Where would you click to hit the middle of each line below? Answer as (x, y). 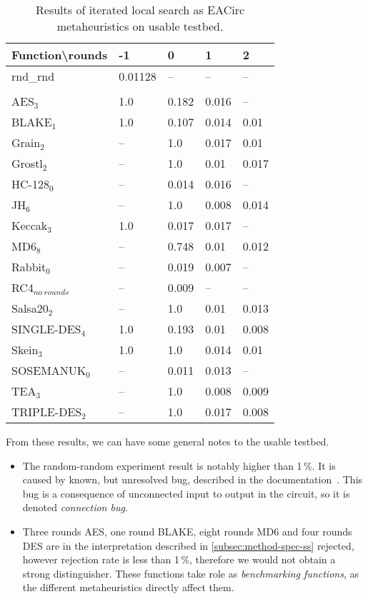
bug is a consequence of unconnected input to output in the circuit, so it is (186, 493)
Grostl (27, 163)
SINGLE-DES (46, 329)
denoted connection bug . (75, 507)
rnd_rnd (33, 76)
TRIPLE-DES (47, 412)
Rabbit (29, 267)
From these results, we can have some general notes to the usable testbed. (168, 441)
